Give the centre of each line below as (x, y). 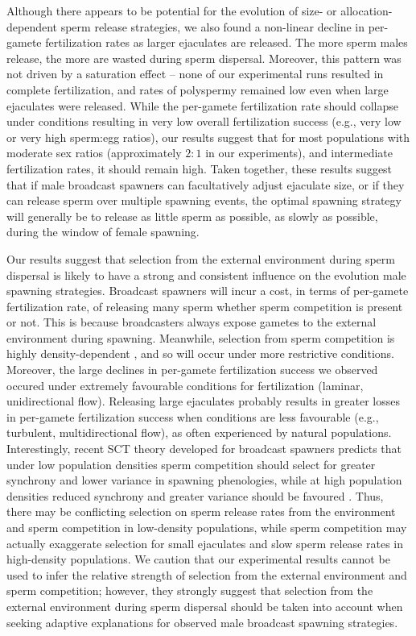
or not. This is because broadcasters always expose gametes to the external (192, 322)
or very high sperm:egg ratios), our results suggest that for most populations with (208, 137)
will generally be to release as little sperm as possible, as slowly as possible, (192, 216)
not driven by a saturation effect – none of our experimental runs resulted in (195, 74)
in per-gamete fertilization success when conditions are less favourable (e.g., (193, 416)
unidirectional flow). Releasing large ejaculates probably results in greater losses (204, 401)
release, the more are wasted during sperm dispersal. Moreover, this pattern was (204, 58)
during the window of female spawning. (103, 232)
